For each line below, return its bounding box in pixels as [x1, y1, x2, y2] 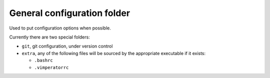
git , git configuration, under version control [21, 43, 113, 49]
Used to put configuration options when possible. [9, 25, 111, 31]
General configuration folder [9, 7, 130, 18]
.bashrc [34, 57, 53, 63]
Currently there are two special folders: [9, 34, 90, 40]
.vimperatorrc [34, 64, 69, 70]
